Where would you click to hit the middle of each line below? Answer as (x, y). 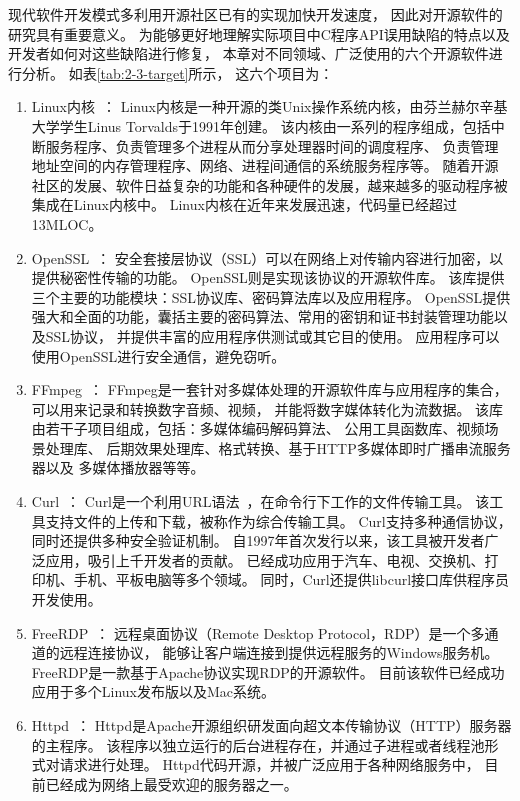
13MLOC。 (67, 223)
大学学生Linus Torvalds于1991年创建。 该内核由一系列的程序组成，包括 (261, 125)
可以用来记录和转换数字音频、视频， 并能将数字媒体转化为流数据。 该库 (267, 408)
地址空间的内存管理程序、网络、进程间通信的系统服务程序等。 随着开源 (265, 165)
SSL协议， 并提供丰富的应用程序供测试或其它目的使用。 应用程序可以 (272, 335)
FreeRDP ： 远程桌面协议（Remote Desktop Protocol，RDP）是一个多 (258, 632)
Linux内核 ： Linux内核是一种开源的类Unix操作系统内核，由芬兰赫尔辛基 (269, 106)
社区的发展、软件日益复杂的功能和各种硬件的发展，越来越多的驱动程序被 (269, 184)
